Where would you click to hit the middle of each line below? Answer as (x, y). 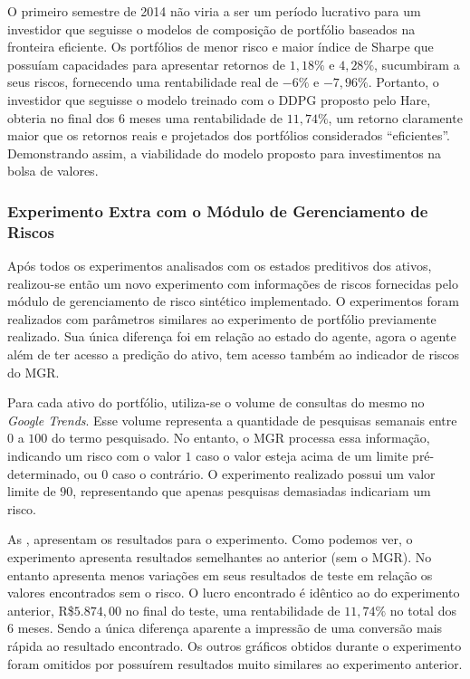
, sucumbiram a (417, 64)
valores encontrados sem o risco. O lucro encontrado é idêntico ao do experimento (234, 593)
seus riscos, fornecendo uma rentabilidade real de (143, 82)
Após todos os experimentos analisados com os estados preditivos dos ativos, (220, 266)
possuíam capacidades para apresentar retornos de (147, 64)
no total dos (423, 610)
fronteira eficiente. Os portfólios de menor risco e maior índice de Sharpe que (221, 47)
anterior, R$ (41, 610)
